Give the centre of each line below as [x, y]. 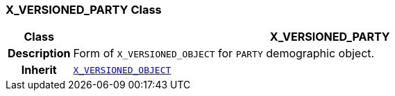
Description [39, 54]
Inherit [39, 70]
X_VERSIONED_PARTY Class [84, 10]
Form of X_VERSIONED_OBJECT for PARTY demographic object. [224, 54]
